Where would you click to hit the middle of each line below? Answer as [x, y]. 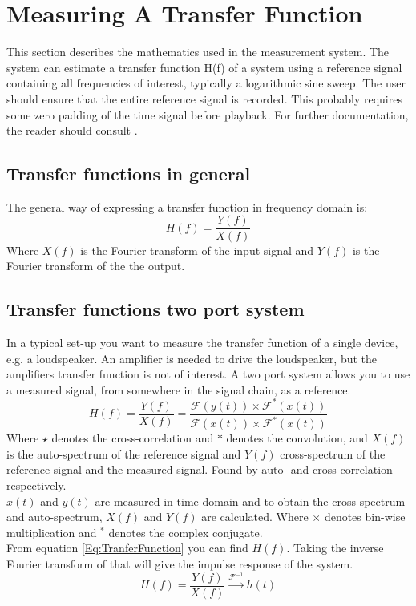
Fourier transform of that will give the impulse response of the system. [180, 563]
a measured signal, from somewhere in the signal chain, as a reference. [179, 389]
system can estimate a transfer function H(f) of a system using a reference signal [204, 67]
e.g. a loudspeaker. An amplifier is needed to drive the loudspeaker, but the [192, 358]
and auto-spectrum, [55, 517]
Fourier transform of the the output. [96, 266]
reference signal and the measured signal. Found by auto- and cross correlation [200, 469]
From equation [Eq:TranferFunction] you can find [127, 548]
